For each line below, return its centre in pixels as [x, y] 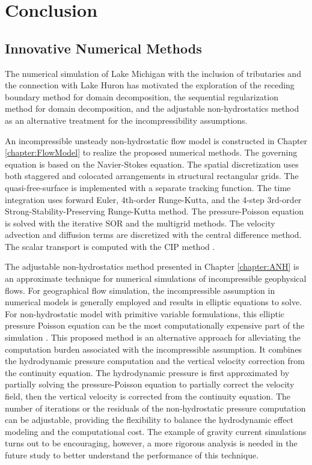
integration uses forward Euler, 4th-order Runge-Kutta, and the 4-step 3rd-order [153, 199]
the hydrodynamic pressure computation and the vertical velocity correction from [155, 361]
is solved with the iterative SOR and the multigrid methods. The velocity [140, 223]
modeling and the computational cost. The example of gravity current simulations [156, 431]
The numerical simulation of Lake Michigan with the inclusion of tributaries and [153, 73]
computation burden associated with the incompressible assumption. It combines [154, 349]
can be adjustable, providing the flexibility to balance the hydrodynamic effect [149, 420]
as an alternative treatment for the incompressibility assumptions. [126, 120]
